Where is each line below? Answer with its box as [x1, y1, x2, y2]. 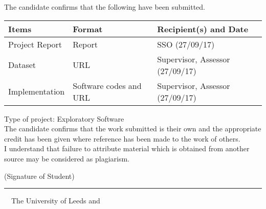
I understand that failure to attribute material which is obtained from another [4, 143, 250, 154]
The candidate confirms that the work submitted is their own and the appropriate [4, 123, 261, 134]
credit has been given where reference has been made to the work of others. [4, 133, 240, 144]
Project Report [8, 38, 62, 50]
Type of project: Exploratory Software [4, 113, 124, 124]
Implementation [8, 85, 65, 98]
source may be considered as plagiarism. [4, 153, 130, 164]
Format [73, 22, 103, 35]
